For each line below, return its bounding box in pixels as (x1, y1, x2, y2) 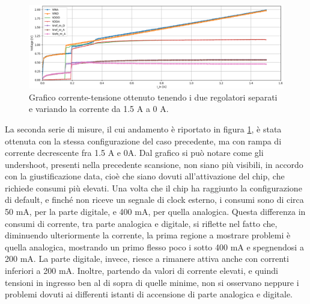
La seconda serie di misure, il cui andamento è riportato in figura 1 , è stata (5, 122, 282, 135)
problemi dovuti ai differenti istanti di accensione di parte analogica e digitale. (5, 288, 293, 300)
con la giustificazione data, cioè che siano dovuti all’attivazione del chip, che (5, 170, 285, 182)
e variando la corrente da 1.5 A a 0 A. (29, 102, 169, 115)
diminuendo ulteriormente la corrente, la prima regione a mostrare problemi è (5, 229, 291, 241)
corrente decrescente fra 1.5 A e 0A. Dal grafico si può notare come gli (5, 146, 264, 159)
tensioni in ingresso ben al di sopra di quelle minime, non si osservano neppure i (5, 276, 299, 288)
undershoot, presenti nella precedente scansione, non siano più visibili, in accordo (5, 158, 303, 170)
